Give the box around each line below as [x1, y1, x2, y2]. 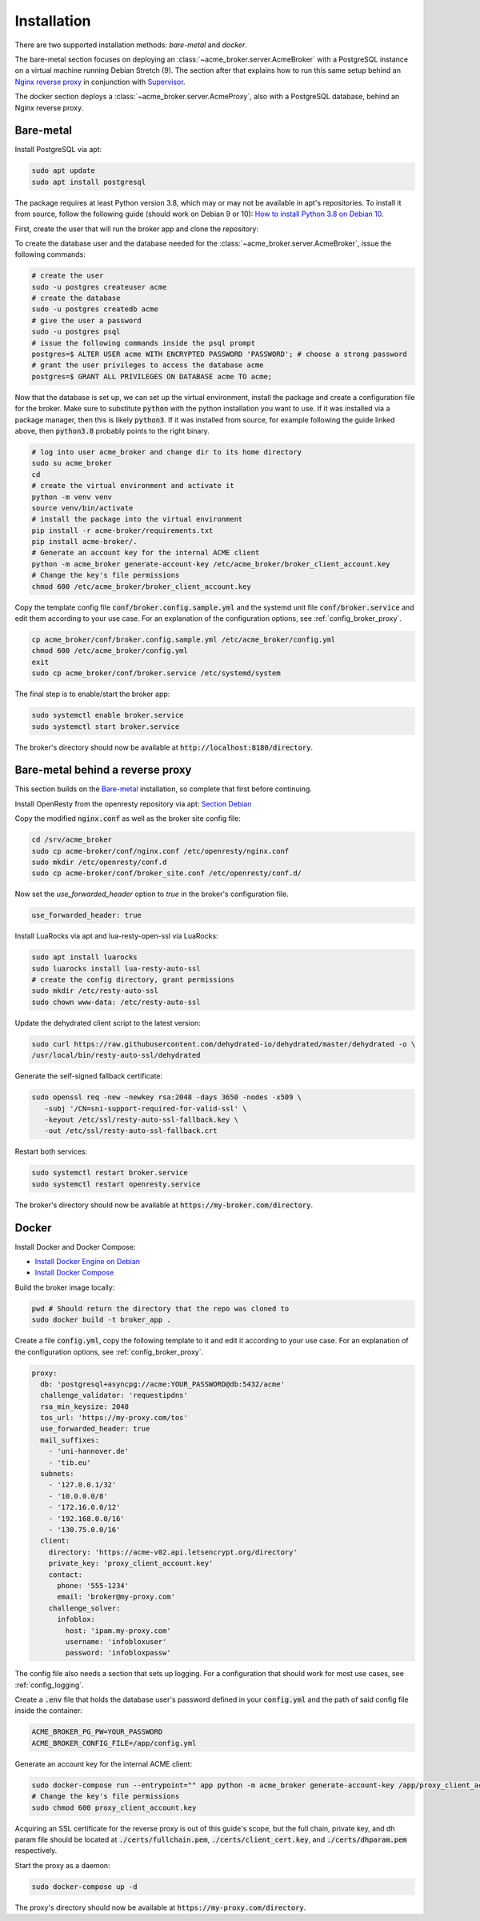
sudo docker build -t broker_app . [31, 1315, 171, 1324]
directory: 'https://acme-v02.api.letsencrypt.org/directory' [48, 1547, 298, 1556]
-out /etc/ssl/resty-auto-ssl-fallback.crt [44, 1127, 218, 1135]
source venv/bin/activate [31, 503, 134, 512]
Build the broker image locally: [14, 1283, 115, 1292]
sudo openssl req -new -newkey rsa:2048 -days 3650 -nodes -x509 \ [31, 1093, 302, 1102]
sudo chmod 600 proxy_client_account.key [31, 1803, 197, 1812]
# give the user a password [31, 316, 142, 325]
